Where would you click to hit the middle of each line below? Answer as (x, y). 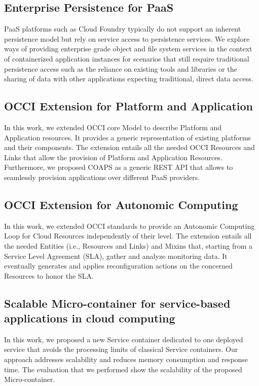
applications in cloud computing (90, 318)
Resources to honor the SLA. (49, 275)
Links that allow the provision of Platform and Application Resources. (113, 157)
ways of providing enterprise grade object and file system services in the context (128, 49)
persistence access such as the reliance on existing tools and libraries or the (121, 68)
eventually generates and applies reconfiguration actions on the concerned (118, 266)
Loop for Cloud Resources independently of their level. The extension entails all (128, 236)
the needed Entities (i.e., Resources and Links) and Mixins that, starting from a (128, 245)
